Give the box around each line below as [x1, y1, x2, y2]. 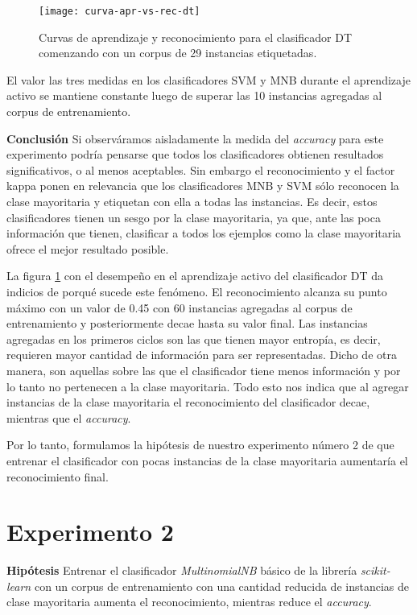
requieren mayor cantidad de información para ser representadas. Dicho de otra [6, 346, 397, 363]
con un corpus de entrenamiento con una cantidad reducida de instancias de [34, 577, 409, 594]
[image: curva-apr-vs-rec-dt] [39, 6, 200, 17]
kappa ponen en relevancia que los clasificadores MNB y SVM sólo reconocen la [6, 177, 399, 194]
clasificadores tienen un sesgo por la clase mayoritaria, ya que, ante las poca [6, 208, 381, 225]
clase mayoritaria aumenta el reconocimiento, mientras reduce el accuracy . [6, 593, 372, 610]
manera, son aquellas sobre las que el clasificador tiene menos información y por [6, 361, 401, 378]
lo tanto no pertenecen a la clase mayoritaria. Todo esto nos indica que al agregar [6, 378, 409, 394]
